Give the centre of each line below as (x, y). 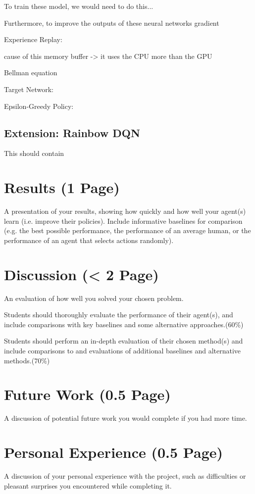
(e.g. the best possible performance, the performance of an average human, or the (127, 230)
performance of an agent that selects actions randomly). (89, 240)
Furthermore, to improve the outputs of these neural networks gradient (112, 23)
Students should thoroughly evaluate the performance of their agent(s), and (119, 315)
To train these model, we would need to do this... (79, 6)
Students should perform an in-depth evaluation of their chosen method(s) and (124, 341)
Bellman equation (31, 73)
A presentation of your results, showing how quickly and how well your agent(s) (125, 211)
